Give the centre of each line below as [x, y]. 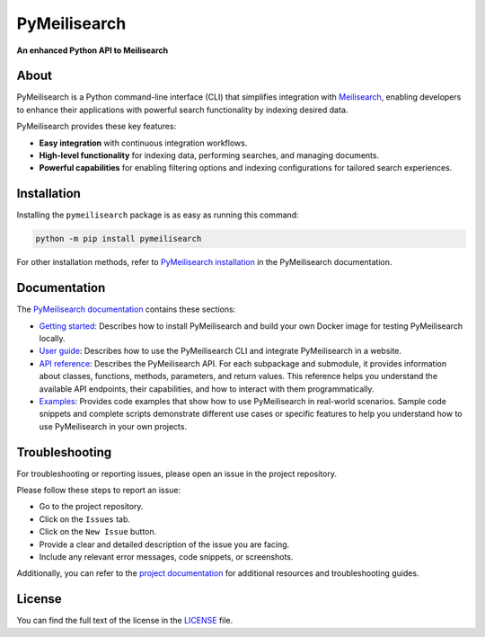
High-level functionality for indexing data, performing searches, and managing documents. [209, 155]
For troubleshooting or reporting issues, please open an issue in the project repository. [176, 473]
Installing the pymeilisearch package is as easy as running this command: [158, 215]
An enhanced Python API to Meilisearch [93, 50]
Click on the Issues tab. [84, 519]
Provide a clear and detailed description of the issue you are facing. [164, 544]
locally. [52, 338]
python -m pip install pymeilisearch [119, 239]
